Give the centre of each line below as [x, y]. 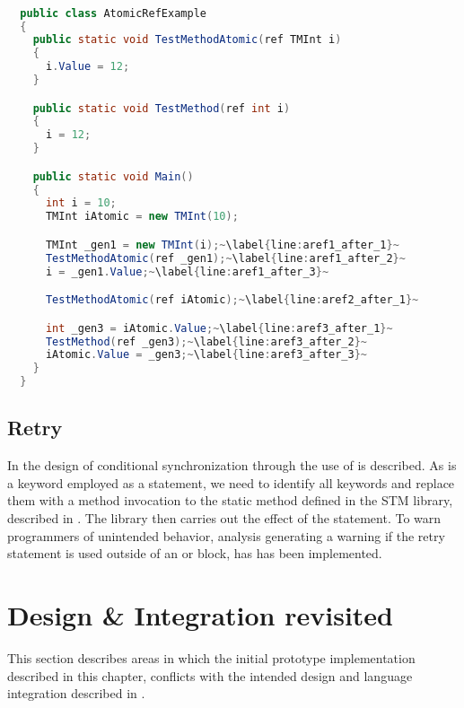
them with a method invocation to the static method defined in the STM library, [230, 500]
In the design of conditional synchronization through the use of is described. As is [232, 465]
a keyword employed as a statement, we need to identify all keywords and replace [231, 482]
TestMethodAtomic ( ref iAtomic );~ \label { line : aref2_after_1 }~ [232, 300]
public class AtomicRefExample [113, 13]
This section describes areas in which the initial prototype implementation [211, 657]
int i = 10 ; [81, 203]
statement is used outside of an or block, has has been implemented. [195, 553]
